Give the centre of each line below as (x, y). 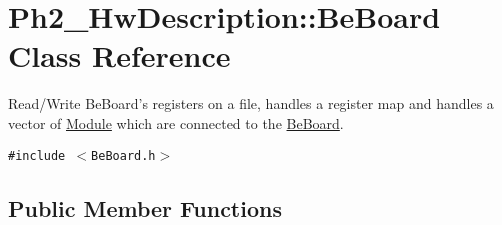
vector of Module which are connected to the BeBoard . (176, 122)
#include (37, 155)
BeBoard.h (123, 155)
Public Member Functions (145, 207)
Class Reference (119, 55)
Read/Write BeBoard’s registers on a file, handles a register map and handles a (251, 103)
